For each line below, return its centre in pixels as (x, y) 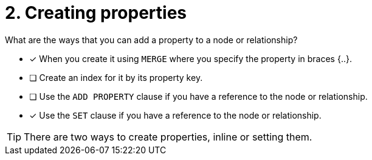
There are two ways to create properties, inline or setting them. (168, 137)
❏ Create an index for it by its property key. (116, 77)
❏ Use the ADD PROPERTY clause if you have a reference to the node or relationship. (198, 96)
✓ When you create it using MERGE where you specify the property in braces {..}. (191, 58)
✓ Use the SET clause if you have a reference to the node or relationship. (175, 115)
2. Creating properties (96, 13)
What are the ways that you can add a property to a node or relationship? (151, 40)
